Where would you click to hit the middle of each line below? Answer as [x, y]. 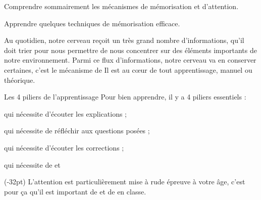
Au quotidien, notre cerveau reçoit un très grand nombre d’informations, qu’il [124, 40]
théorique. [20, 80]
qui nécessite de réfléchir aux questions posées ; [77, 131]
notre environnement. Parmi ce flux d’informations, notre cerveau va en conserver [130, 60]
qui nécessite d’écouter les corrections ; [64, 147]
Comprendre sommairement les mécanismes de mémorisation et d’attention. [121, 6]
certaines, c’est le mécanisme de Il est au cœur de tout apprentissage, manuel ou [128, 69]
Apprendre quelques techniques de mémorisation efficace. [92, 23]
